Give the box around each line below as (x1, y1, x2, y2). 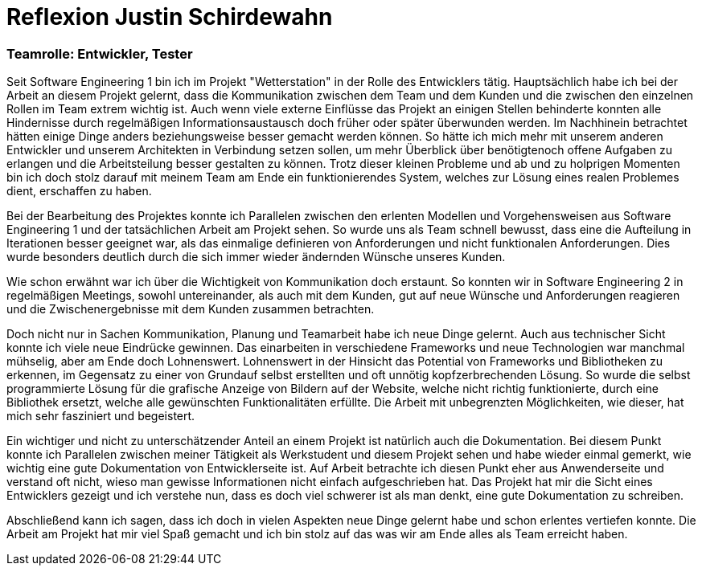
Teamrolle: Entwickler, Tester (6, 45, 193, 62)
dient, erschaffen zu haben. (6, 184, 152, 198)
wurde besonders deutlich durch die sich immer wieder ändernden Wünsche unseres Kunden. (6, 250, 506, 264)
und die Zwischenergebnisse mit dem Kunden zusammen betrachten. (6, 302, 375, 317)
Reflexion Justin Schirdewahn (6, 3, 333, 31)
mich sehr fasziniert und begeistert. (6, 409, 195, 423)
